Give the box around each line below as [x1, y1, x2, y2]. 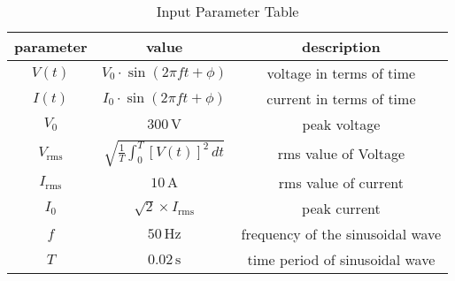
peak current [302, 197, 381, 218]
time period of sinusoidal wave [247, 248, 436, 270]
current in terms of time [266, 88, 416, 109]
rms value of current [278, 171, 404, 193]
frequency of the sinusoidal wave [241, 223, 442, 244]
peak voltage [302, 114, 381, 134]
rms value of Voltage [277, 142, 405, 163]
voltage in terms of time [266, 63, 416, 83]
